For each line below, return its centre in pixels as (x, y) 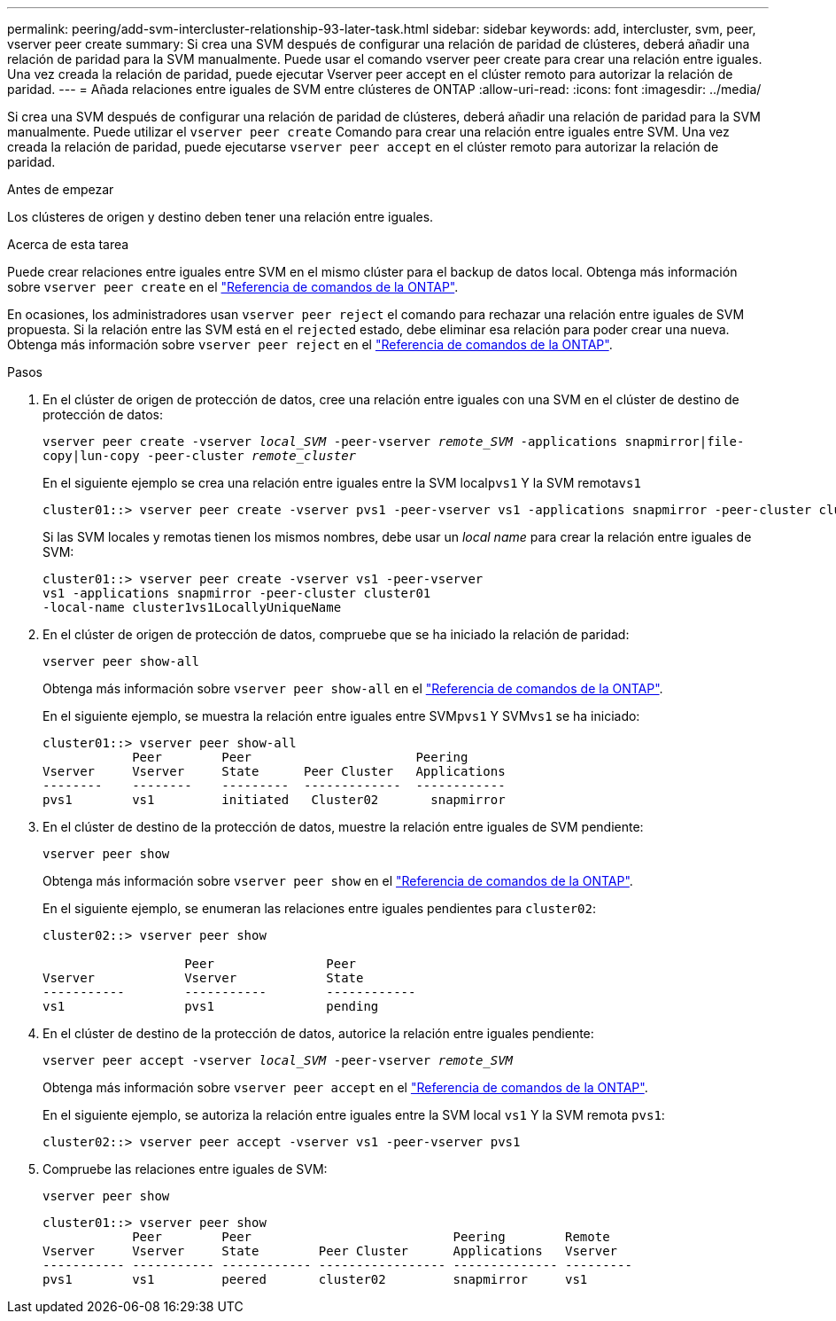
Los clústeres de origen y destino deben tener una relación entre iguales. (221, 217)
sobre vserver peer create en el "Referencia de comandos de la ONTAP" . (233, 287)
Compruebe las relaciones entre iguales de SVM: (185, 1169)
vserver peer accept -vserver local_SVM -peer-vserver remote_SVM (278, 1060)
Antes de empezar (61, 189)
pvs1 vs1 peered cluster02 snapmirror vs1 (315, 1279)
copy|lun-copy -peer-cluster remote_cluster (200, 456)
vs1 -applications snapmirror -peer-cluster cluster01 (237, 593)
